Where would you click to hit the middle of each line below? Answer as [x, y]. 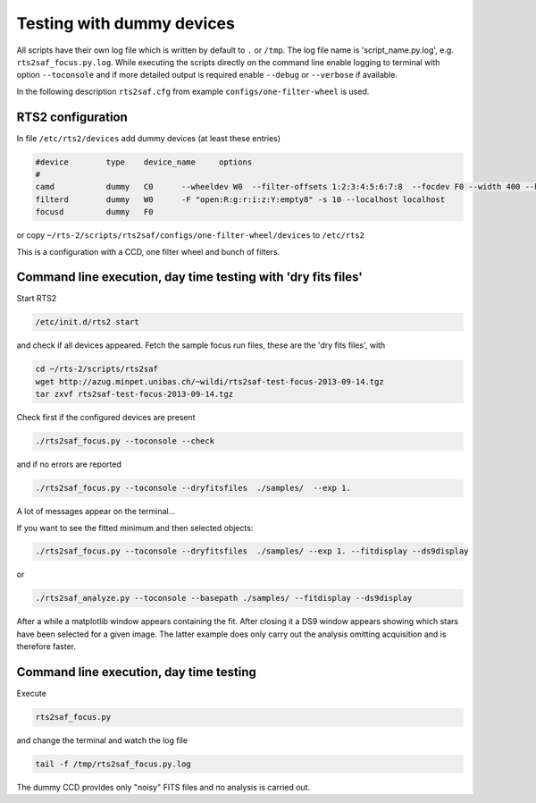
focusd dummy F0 [94, 212]
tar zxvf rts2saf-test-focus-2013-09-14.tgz [134, 394]
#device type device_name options [144, 162]
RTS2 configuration [72, 117]
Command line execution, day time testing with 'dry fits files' [190, 277]
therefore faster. [46, 647]
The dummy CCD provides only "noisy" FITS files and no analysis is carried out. [163, 788]
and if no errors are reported [69, 464]
